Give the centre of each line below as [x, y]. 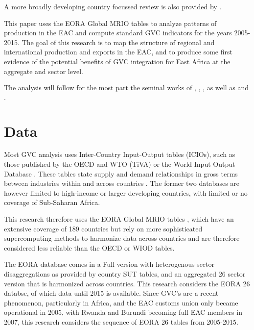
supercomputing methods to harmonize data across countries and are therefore [122, 238]
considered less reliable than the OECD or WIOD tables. [89, 247]
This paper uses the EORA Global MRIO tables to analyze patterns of [110, 23]
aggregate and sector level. [44, 71]
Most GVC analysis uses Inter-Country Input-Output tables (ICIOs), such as [120, 154]
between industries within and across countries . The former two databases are [122, 183]
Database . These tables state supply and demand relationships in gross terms [121, 173]
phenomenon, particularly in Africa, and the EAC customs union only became [121, 302]
